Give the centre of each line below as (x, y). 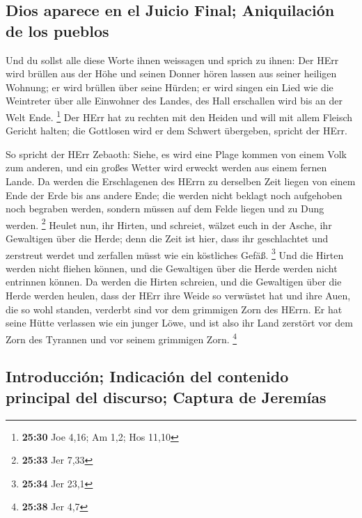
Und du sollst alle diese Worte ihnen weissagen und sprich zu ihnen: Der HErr (172, 60)
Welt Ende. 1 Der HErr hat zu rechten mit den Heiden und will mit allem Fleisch (179, 116)
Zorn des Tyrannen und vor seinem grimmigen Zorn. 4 (121, 338)
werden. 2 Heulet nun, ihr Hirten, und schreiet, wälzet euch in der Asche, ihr (169, 223)
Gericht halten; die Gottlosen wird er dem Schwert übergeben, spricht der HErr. (176, 131)
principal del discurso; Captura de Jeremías (166, 397)
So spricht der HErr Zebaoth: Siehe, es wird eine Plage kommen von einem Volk (176, 154)
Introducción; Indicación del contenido (147, 376)
